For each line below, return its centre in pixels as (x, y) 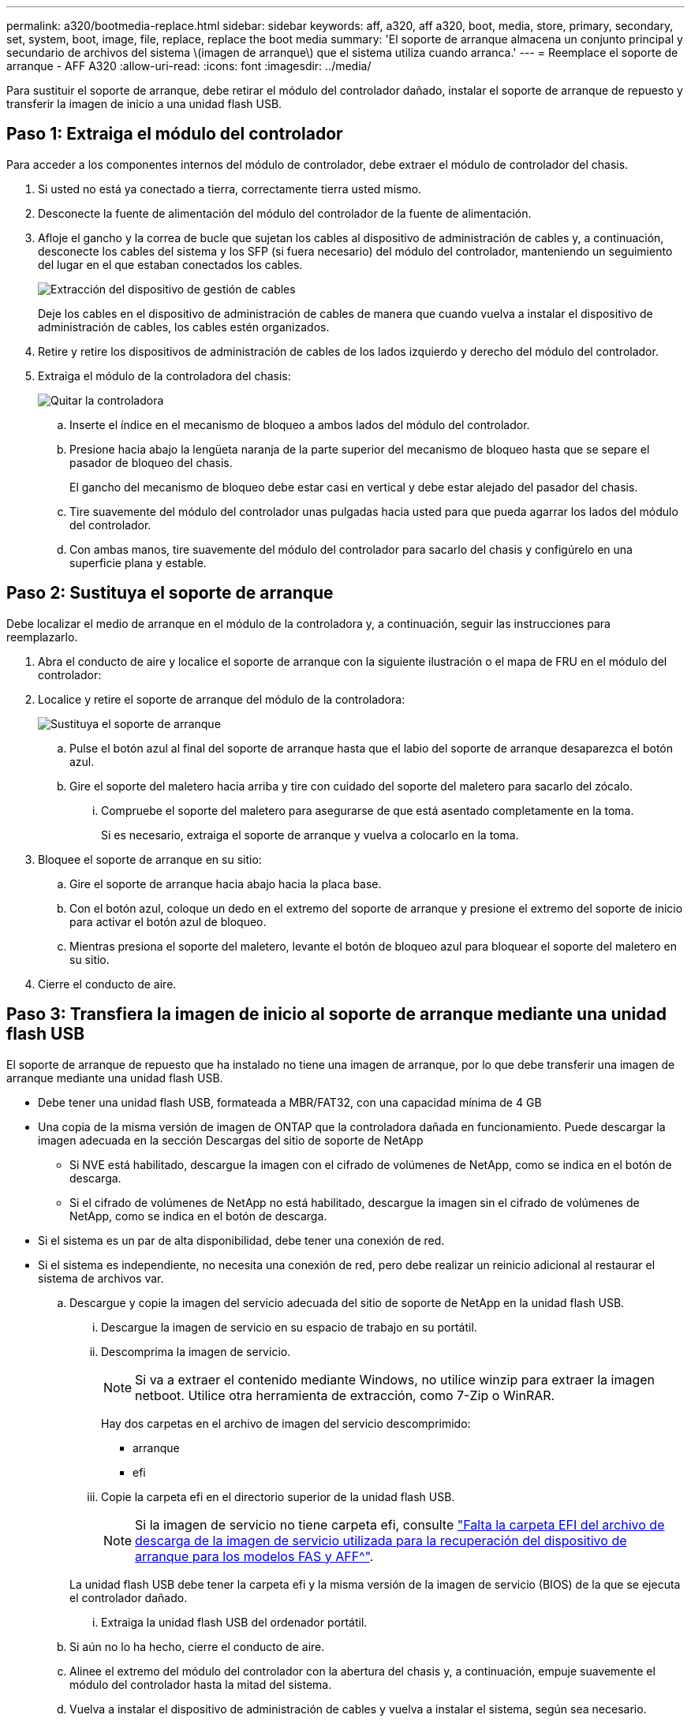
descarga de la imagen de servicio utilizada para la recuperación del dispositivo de (381, 1540)
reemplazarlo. (42, 637)
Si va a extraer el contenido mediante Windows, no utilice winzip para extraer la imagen (395, 1379)
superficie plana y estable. (138, 562)
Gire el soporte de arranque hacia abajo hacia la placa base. (226, 883)
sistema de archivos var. (101, 1278)
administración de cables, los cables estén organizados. (184, 327)
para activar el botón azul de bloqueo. (168, 921)
